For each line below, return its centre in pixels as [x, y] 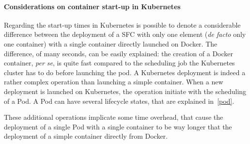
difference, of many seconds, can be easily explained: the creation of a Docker [119, 53]
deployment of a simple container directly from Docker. [86, 136]
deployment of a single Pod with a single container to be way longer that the [118, 126]
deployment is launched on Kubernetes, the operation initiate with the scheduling [125, 91]
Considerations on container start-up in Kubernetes [92, 6]
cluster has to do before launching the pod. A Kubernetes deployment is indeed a [125, 72]
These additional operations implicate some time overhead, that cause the [114, 117]
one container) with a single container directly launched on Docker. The [111, 43]
